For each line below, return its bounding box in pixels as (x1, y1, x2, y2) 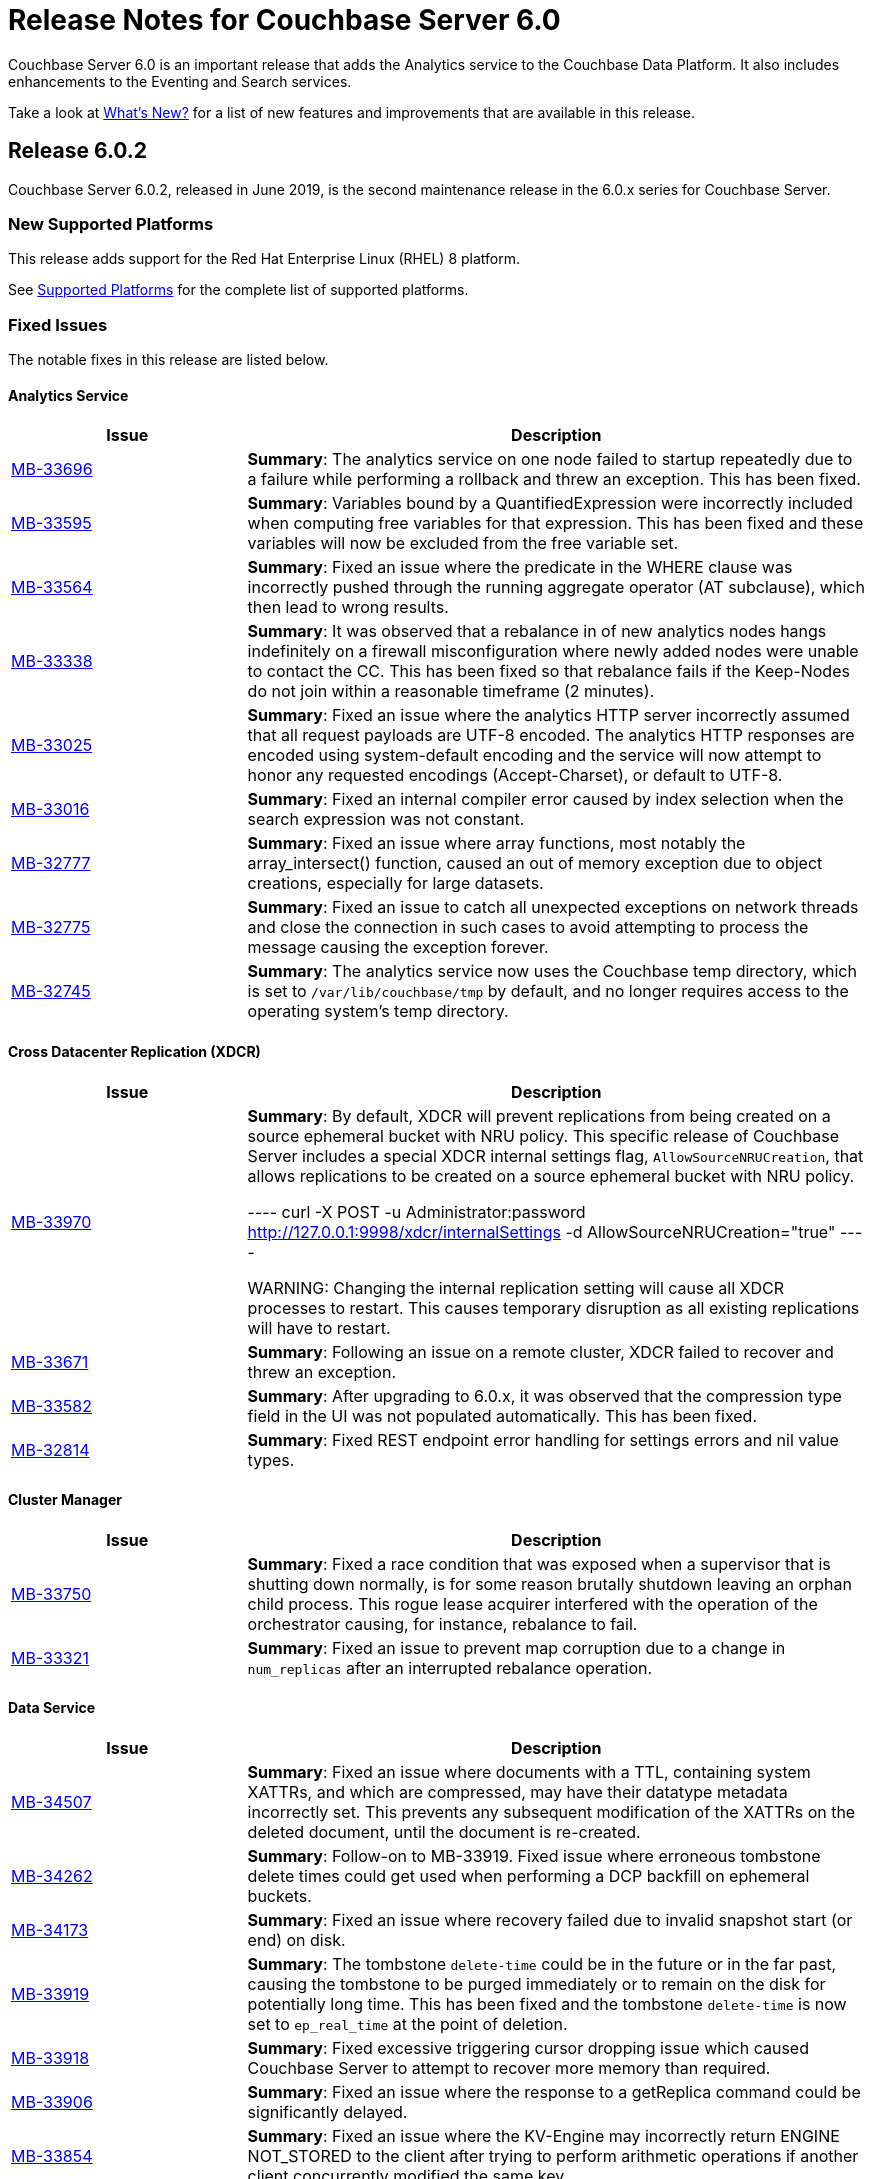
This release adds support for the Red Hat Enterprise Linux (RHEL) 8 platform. (8, 250, 520, 268)
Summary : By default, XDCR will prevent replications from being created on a (247, 1105, 831, 1126)
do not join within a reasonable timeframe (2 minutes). (247, 681, 655, 702)
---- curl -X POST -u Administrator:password (247, 1201, 586, 1222)
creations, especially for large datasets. (247, 873, 544, 894)
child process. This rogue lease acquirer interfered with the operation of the (247, 1593, 818, 1614)
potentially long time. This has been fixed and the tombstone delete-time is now (247, 1993, 847, 2014)
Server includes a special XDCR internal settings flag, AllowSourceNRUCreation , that (247, 1145, 864, 1166)
